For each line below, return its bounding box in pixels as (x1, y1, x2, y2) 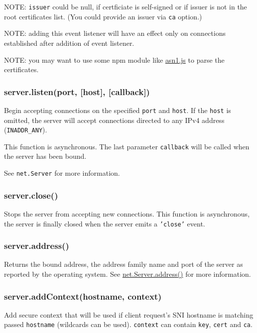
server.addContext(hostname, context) (4, 290, 162, 302)
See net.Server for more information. (4, 168, 120, 178)
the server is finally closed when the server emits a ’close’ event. (4, 218, 205, 228)
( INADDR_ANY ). (4, 124, 47, 135)
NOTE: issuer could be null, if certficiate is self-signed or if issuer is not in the (4, 1, 247, 11)
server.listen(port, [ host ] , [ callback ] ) (4, 85, 150, 98)
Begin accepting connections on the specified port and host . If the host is (4, 105, 231, 115)
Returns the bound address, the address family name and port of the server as (4, 259, 243, 269)
